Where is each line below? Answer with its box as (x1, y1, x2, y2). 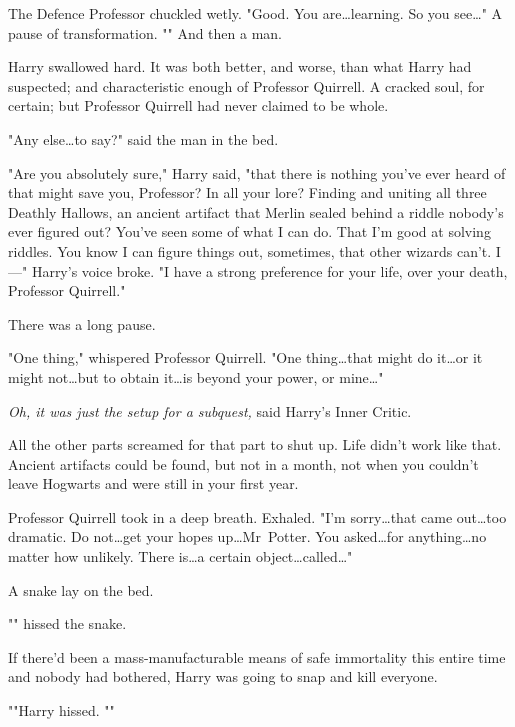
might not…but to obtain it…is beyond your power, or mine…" (8, 366, 384, 387)
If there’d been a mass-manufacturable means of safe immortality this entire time (8, 646, 506, 667)
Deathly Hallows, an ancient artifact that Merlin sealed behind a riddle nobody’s (8, 201, 504, 222)
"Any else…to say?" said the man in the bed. (8, 128, 279, 149)
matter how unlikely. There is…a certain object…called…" (8, 546, 353, 567)
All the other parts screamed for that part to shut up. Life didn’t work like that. (8, 434, 502, 455)
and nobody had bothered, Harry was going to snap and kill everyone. (8, 666, 438, 687)
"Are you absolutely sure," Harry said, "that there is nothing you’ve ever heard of (8, 162, 506, 183)
